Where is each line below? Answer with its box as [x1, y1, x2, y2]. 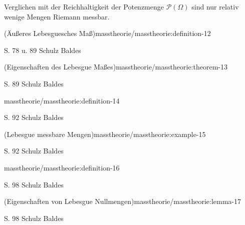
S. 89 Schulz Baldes [4, 78, 64, 88]
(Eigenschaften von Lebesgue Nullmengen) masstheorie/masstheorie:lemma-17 [4, 196, 241, 206]
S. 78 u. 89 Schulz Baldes [4, 44, 81, 55]
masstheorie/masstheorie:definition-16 [4, 162, 120, 172]
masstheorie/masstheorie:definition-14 [4, 95, 120, 105]
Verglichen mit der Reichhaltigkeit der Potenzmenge [4, 1, 164, 11]
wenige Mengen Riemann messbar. [4, 11, 110, 21]
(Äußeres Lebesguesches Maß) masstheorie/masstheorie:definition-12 [4, 28, 211, 38]
